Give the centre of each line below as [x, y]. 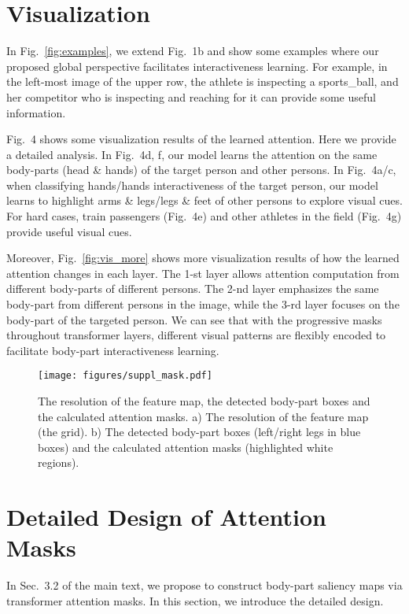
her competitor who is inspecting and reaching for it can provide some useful [191, 96]
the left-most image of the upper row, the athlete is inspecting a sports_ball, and [203, 81]
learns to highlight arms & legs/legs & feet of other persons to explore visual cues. [204, 200]
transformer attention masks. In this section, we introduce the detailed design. [195, 600]
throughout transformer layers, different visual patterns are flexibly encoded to [196, 335]
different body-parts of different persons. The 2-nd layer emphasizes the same [193, 289]
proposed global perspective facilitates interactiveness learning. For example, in [197, 66]
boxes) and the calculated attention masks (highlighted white [186, 447]
